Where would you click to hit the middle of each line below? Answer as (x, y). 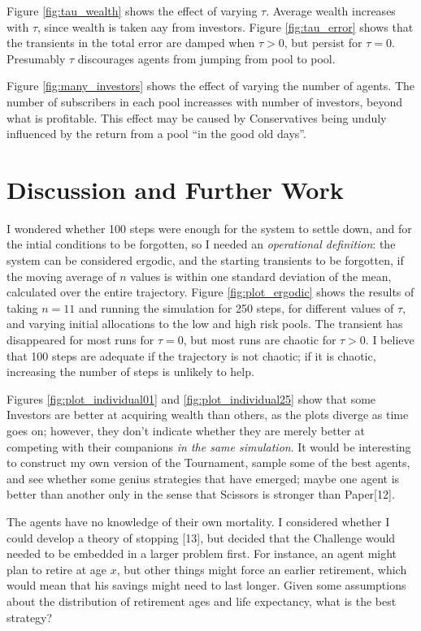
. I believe (390, 340)
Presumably (36, 58)
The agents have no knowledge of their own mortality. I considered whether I (198, 521)
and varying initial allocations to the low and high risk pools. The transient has (205, 324)
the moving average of (61, 276)
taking (22, 307)
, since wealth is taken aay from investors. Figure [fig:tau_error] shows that (226, 26)
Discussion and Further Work (175, 189)
